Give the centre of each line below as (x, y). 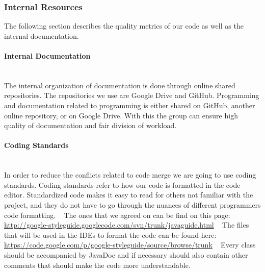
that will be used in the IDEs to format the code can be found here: (110, 234)
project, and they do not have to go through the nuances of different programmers (132, 204)
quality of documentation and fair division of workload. (90, 125)
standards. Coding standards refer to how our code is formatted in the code (122, 184)
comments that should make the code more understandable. (97, 265)
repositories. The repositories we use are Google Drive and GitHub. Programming (132, 95)
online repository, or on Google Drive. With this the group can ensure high (121, 115)
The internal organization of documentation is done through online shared (120, 85)
